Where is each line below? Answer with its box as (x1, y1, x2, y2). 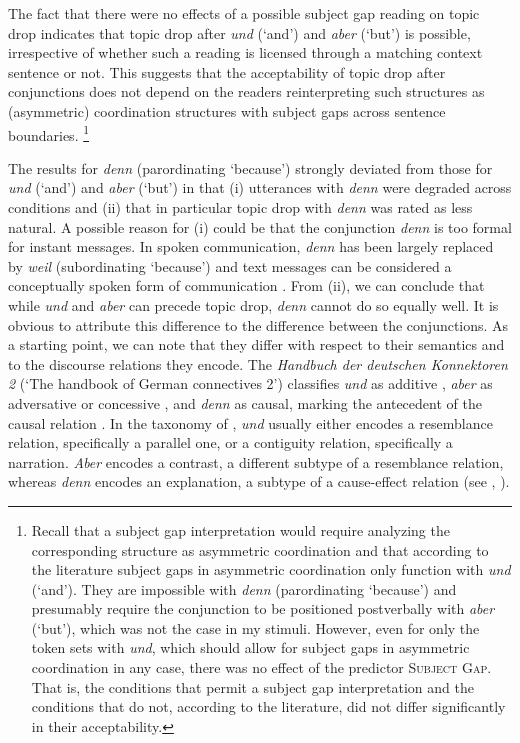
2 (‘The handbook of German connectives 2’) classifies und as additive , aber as (8, 373, 493, 394)
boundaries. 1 (8, 121, 90, 145)
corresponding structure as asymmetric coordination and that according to (31, 539, 489, 560)
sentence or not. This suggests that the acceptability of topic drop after (8, 61, 446, 82)
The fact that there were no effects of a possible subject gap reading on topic (8, 3, 480, 23)
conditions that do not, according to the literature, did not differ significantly (31, 696, 506, 717)
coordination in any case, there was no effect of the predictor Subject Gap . (31, 657, 492, 678)
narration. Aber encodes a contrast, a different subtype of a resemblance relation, (8, 451, 504, 472)
